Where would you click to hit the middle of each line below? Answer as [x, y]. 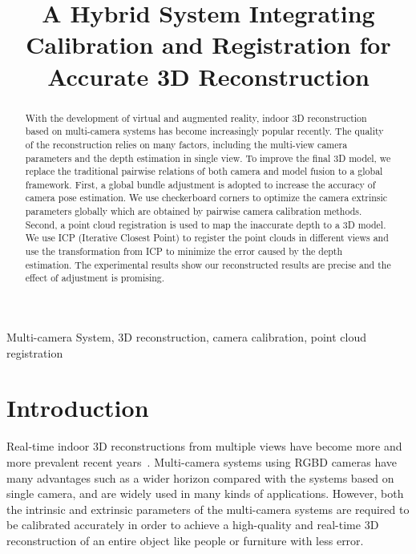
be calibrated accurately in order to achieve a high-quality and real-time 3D [193, 525]
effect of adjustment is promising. [95, 278]
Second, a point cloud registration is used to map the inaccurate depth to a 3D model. [206, 224]
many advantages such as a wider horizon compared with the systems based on [200, 477]
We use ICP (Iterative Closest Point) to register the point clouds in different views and [207, 238]
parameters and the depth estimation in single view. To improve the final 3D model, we [208, 158]
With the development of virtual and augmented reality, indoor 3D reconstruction [196, 117]
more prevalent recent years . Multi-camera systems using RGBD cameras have [202, 461]
